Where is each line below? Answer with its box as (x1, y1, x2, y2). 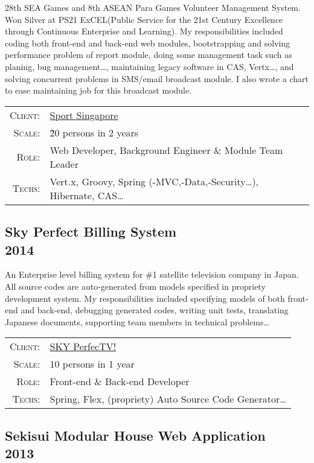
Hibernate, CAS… (50, 188, 124, 202)
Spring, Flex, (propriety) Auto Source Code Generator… (50, 392, 286, 406)
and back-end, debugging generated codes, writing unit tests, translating (21, 304, 289, 316)
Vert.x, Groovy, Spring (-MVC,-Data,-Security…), (50, 174, 259, 188)
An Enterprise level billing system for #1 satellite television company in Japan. (5, 268, 299, 281)
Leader (50, 156, 78, 171)
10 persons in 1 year (50, 357, 135, 371)
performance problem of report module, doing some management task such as (5, 48, 292, 61)
